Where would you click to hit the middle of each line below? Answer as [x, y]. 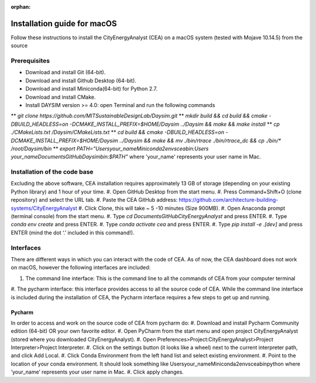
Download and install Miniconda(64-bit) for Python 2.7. [92, 89]
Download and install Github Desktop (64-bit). [81, 80]
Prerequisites [30, 61]
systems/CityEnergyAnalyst [44, 208]
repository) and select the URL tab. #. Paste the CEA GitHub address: [94, 200]
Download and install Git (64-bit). [66, 73]
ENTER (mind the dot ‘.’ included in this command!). [73, 232]
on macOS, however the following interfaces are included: [81, 268]
